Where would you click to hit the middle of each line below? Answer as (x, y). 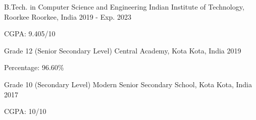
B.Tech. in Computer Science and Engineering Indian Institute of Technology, (124, 7)
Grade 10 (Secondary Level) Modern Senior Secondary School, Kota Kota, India (128, 84)
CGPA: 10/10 (25, 111)
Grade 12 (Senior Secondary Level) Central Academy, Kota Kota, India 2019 (123, 50)
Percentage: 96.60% (34, 67)
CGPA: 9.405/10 (30, 34)
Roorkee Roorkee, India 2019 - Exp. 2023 (68, 16)
